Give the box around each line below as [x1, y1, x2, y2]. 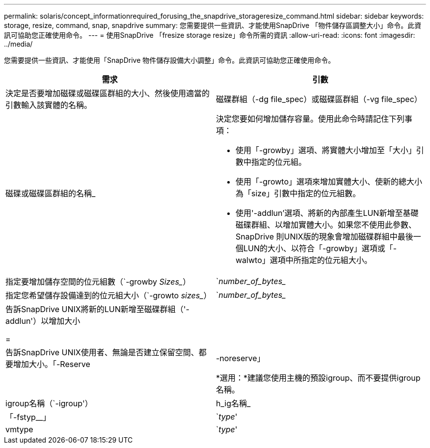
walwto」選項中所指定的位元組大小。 [236, 255, 372, 265]
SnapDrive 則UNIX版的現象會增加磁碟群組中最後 [236, 232, 413, 241]
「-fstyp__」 [5, 412, 51, 422]
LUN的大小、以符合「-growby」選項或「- [243, 243, 397, 253]
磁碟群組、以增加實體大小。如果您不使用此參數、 [236, 220, 417, 230]
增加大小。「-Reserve [13, 359, 90, 369]
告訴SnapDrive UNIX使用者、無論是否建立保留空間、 [5, 347, 199, 357]
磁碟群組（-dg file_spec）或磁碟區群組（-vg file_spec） [216, 94, 422, 104]
